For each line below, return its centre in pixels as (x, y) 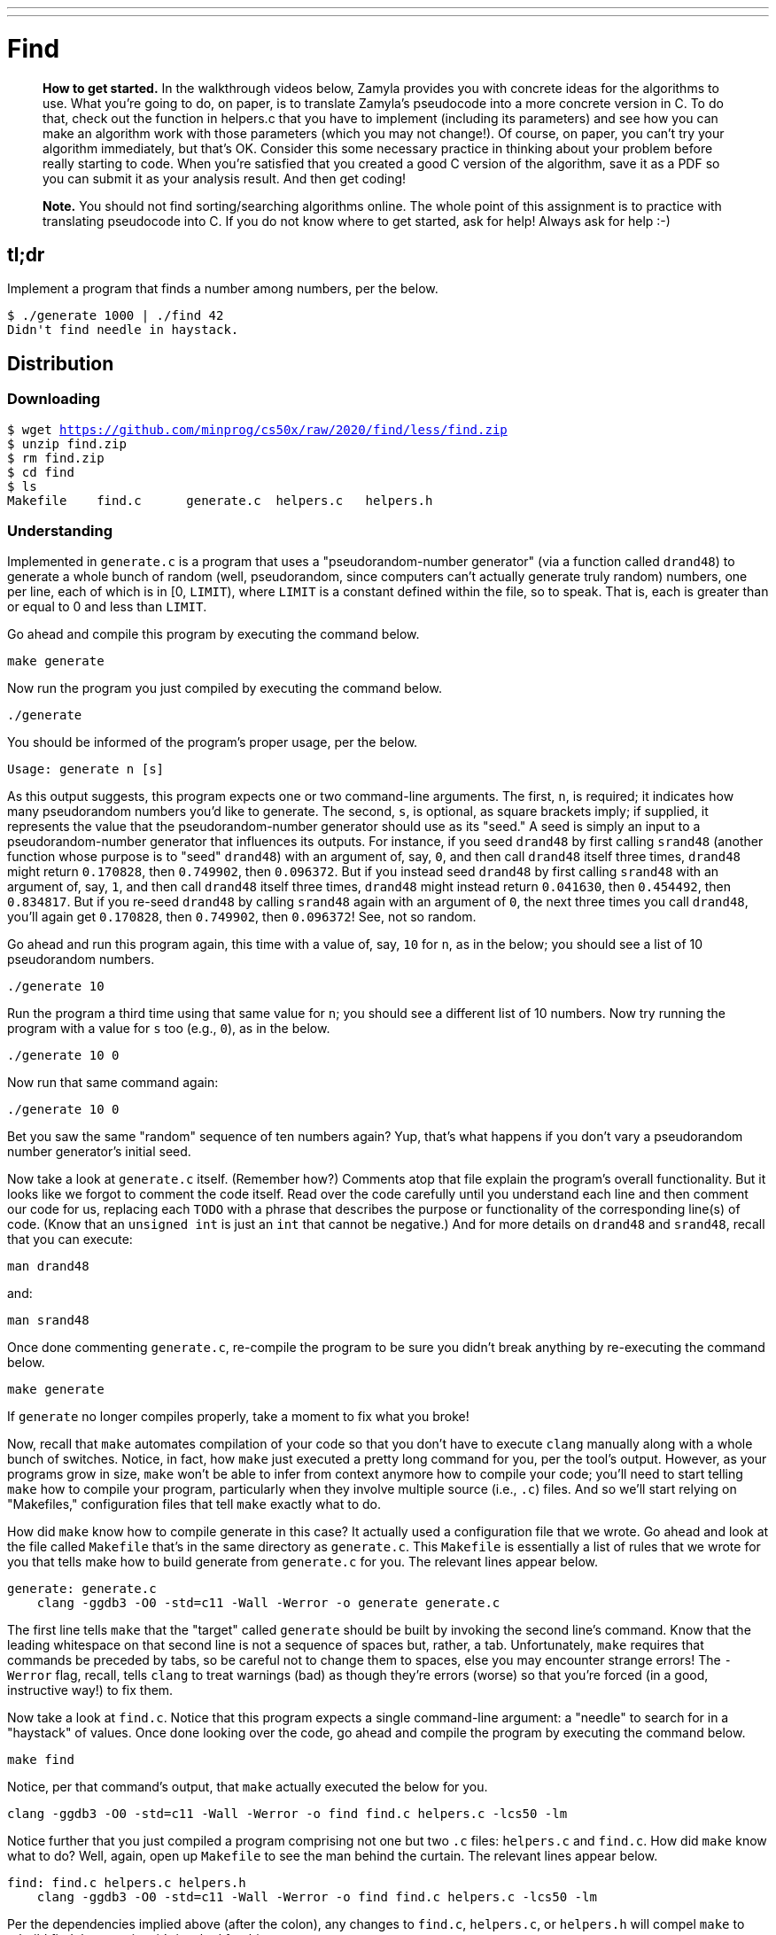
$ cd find (41, 472)
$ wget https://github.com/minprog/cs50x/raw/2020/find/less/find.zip (257, 429)
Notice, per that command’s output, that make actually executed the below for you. (248, 1787)
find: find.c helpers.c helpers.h (127, 1883)
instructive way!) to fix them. (90, 1690)
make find (41, 1760)
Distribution (61, 363)
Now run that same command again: (113, 1083)
